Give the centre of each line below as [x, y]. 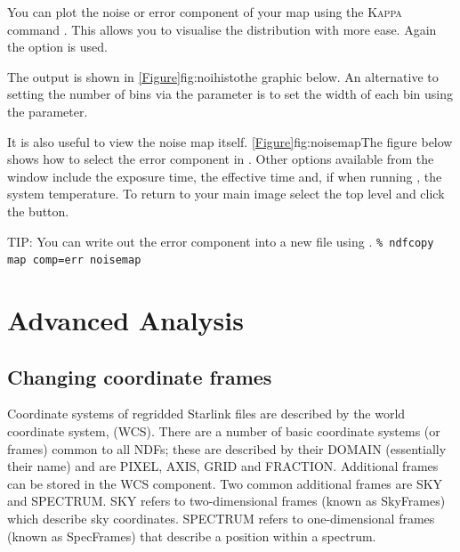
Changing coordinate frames [140, 376]
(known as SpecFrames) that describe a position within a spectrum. [192, 536]
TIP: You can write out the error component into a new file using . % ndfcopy [221, 241]
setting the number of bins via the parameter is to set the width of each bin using [230, 94]
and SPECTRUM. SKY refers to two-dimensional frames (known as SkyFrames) [226, 501]
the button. [38, 211]
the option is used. [57, 47]
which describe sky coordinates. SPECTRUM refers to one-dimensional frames [221, 518]
